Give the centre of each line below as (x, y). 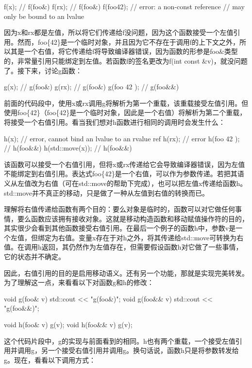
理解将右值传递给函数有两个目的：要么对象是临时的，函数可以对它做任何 (119, 209)
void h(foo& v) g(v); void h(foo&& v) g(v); (68, 325)
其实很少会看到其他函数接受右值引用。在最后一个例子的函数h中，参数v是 (120, 228)
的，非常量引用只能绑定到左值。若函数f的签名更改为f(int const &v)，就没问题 (126, 60)
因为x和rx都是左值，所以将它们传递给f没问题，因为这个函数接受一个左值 (119, 32)
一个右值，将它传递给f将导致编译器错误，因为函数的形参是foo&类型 (131, 51)
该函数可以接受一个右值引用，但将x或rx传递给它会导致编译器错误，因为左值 (125, 164)
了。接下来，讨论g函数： (43, 70)
